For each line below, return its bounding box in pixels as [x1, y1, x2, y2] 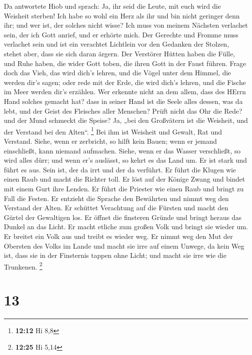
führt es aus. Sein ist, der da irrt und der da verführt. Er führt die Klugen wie [4, 164, 236, 174]
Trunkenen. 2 [4, 260, 43, 271]
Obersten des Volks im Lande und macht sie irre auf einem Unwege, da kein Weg [4, 240, 245, 251]
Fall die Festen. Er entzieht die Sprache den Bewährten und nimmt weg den [4, 193, 229, 203]
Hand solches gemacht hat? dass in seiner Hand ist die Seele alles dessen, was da [4, 96, 243, 106]
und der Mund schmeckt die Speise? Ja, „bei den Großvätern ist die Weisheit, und [4, 115, 248, 125]
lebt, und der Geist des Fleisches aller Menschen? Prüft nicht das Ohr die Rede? [4, 105, 242, 116]
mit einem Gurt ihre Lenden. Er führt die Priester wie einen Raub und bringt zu [4, 183, 244, 193]
